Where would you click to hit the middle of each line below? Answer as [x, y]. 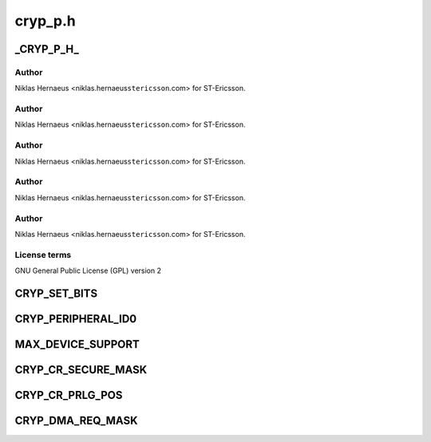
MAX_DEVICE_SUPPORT [77, 344]
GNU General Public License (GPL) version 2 [88, 270]
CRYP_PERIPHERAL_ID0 [76, 319]
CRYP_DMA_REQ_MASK [77, 420]
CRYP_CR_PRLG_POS [69, 395]
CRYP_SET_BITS [56, 293]
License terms [43, 255]
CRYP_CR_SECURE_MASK [81, 370]
